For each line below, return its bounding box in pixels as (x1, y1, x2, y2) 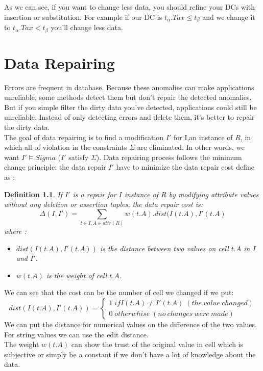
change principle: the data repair (4, 162, 106, 172)
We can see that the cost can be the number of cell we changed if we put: (4, 287, 234, 298)
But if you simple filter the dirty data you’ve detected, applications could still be (4, 101, 257, 112)
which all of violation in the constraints (4, 142, 127, 152)
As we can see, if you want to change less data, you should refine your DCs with (4, 2, 255, 12)
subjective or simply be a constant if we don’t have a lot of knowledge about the (4, 349, 256, 359)
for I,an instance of (173, 131, 233, 142)
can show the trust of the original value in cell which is (71, 339, 244, 350)
